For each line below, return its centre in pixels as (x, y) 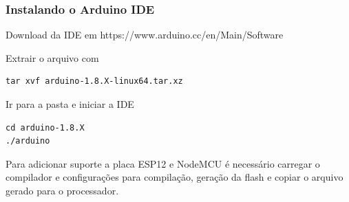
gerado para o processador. (62, 190)
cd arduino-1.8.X (45, 127)
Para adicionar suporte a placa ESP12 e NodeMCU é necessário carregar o (163, 163)
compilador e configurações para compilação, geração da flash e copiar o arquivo (174, 177)
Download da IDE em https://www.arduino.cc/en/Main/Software (145, 35)
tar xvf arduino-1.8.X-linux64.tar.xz (94, 81)
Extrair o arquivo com (52, 57)
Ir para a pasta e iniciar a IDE (70, 104)
